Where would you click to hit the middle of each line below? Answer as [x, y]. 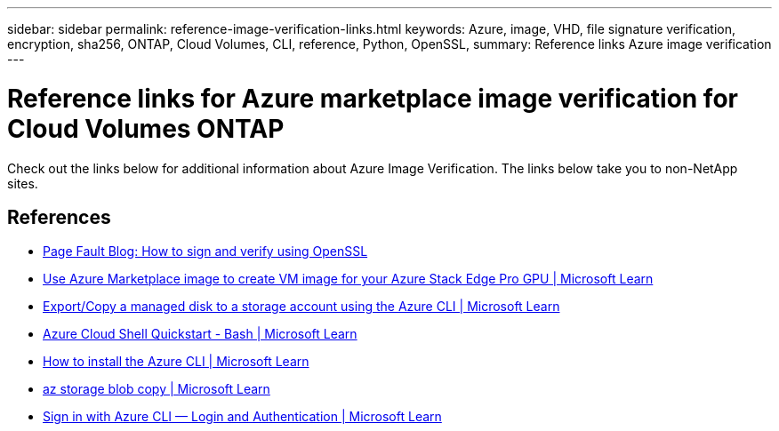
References [59, 217]
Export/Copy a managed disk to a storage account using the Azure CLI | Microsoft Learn [301, 307]
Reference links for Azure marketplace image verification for [373, 98]
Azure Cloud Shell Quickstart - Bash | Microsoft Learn [200, 334]
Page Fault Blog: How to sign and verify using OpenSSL [205, 251]
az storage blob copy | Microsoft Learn [157, 389]
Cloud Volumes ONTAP [146, 128]
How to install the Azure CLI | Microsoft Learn [176, 362]
